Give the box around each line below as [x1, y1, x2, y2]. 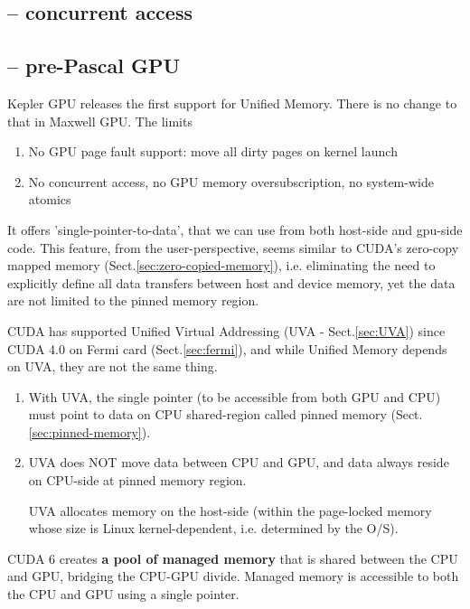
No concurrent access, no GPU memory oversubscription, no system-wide [28, 172, 434, 191]
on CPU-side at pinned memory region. [28, 471, 247, 490]
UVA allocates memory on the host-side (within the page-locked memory [28, 501, 432, 520]
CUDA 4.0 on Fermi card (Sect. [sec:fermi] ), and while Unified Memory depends [7, 339, 447, 358]
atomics [28, 190, 71, 209]
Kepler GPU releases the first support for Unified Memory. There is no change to [7, 93, 457, 112]
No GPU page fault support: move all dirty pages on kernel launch [28, 142, 398, 161]
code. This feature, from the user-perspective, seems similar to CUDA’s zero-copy [7, 238, 459, 257]
